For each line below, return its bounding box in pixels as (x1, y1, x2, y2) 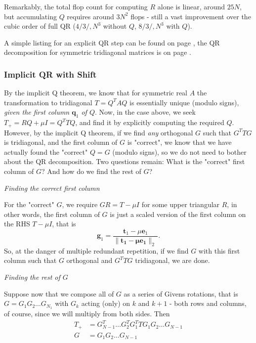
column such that (4, 255, 57, 265)
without (103, 21, 127, 31)
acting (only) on (81, 298, 130, 308)
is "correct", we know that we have (127, 137, 232, 147)
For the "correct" (4, 199, 54, 210)
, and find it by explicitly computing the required (75, 117, 224, 128)
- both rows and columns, (170, 298, 247, 308)
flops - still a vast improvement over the (130, 11, 251, 21)
